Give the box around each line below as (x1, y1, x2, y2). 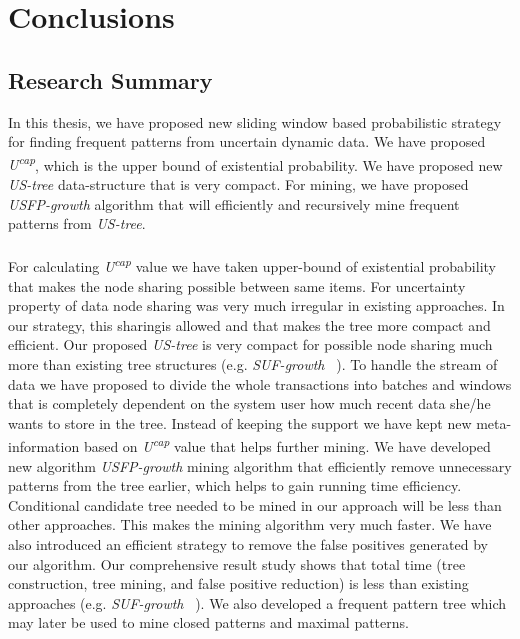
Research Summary (8, 64, 213, 95)
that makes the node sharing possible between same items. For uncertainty (8, 275, 466, 296)
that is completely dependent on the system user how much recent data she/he (8, 393, 491, 414)
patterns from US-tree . (8, 213, 146, 234)
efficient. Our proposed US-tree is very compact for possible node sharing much (8, 334, 493, 355)
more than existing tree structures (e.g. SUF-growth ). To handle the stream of (8, 354, 498, 375)
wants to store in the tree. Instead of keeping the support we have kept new (8, 412, 472, 433)
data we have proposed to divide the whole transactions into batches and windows (8, 373, 512, 394)
